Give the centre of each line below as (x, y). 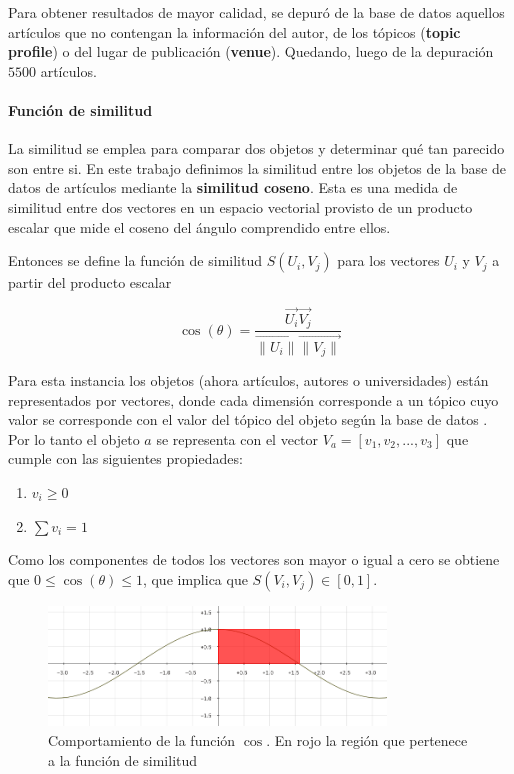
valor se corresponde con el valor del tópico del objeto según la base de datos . (248, 419)
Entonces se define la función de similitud (135, 260)
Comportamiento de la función (142, 739)
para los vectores (388, 260)
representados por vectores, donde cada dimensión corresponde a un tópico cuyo (253, 399)
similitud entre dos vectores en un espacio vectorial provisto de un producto (240, 206)
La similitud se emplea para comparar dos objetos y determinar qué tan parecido (256, 148)
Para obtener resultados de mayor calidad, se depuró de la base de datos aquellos (256, 12)
